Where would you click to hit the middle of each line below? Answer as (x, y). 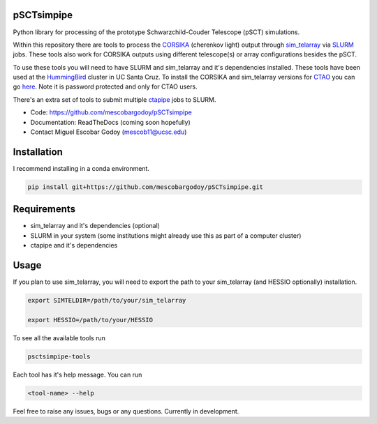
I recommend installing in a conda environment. (81, 168)
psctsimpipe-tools (59, 356)
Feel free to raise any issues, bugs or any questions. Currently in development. (126, 411)
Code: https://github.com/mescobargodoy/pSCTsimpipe (111, 112)
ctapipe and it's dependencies (74, 245)
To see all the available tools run (59, 338)
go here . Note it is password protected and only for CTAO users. (105, 86)
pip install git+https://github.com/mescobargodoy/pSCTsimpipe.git (146, 187)
